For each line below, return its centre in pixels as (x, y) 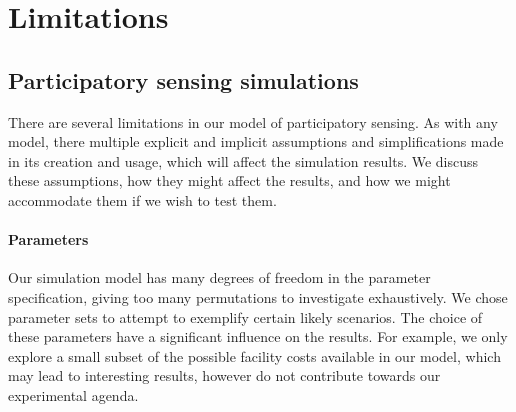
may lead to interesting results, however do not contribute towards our (224, 375)
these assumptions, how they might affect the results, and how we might (229, 180)
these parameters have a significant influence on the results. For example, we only (258, 336)
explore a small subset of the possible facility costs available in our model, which (254, 355)
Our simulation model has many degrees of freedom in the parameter (219, 277)
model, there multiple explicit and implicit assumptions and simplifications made (256, 141)
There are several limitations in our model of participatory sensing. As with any (253, 121)
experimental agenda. (73, 394)
